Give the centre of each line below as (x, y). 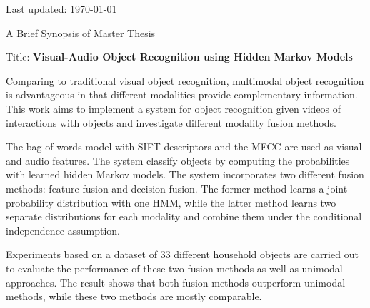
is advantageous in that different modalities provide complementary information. (182, 94)
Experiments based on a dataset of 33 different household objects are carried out (182, 254)
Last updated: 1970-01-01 (61, 9)
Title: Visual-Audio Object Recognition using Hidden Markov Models (179, 57)
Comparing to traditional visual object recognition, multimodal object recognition (185, 80)
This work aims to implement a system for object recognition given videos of (174, 108)
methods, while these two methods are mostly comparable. (134, 296)
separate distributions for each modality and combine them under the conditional (184, 216)
